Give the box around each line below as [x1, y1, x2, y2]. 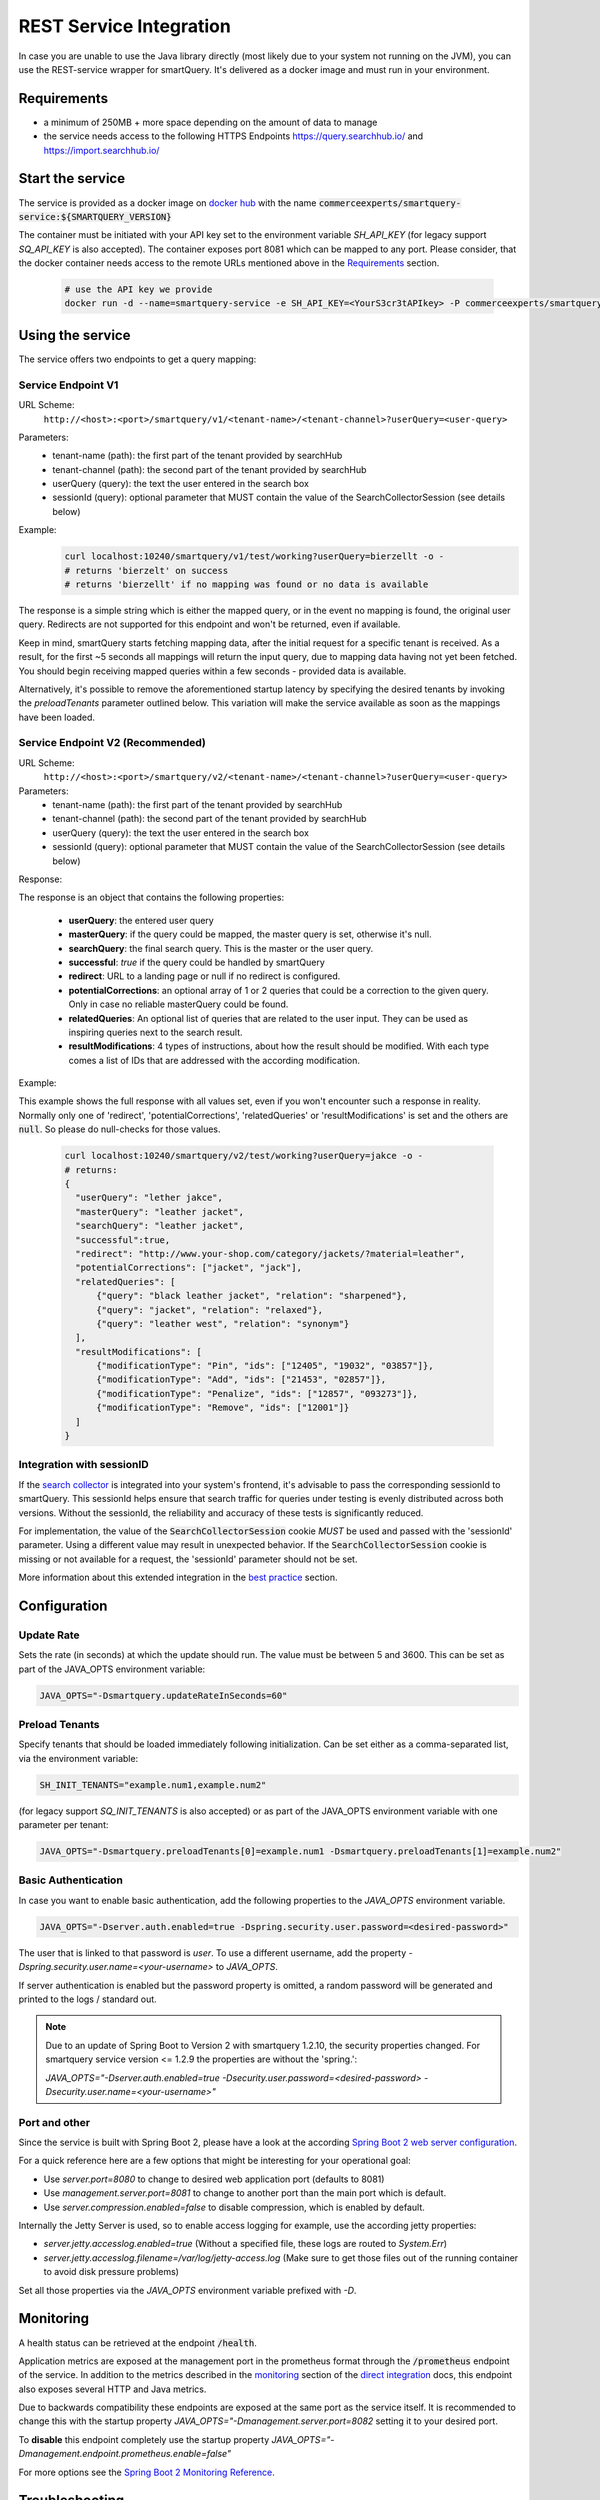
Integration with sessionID [18, 1458, 149, 1472]
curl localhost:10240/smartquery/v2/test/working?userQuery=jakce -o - [64, 1150, 424, 1162]
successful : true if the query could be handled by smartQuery [68, 956, 325, 968]
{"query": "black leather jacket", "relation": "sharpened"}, [96, 1290, 408, 1302]
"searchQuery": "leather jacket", [75, 1220, 245, 1232]
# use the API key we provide [64, 284, 213, 295]
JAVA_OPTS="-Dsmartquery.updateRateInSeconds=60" [39, 1690, 288, 1701]
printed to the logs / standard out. [18, 1993, 157, 2005]
